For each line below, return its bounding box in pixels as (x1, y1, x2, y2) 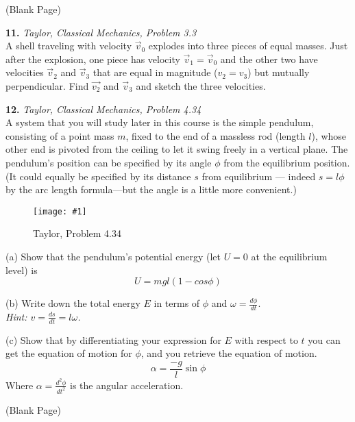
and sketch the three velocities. (136, 78, 266, 92)
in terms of (154, 296, 200, 310)
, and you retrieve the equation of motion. (140, 346, 317, 360)
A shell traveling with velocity (5, 38, 132, 53)
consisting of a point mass (5, 128, 114, 142)
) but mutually (247, 65, 310, 79)
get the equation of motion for (5, 346, 132, 360)
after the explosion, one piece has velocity (5, 51, 180, 66)
